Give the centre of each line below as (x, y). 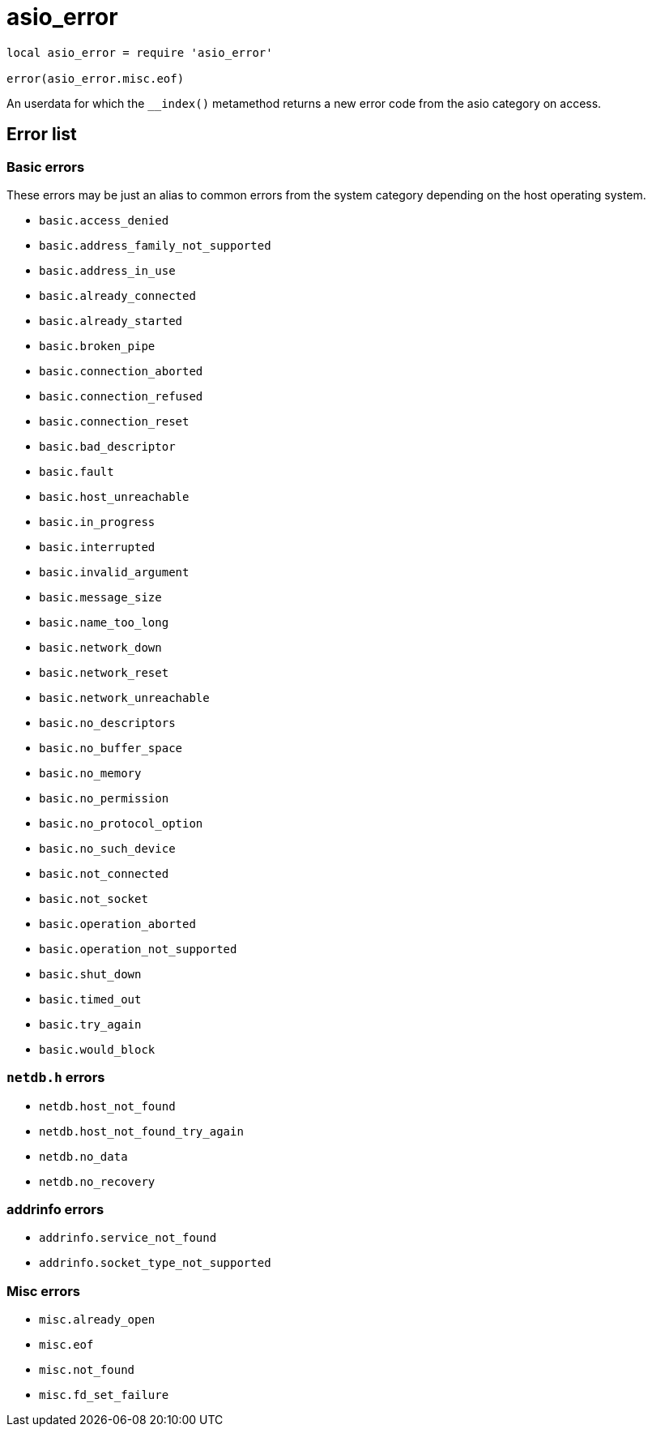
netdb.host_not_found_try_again (141, 1131)
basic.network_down (100, 647)
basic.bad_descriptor (107, 446)
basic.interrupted (97, 547)
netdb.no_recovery (97, 1181)
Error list (42, 135)
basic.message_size (100, 597)
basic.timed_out (90, 999)
